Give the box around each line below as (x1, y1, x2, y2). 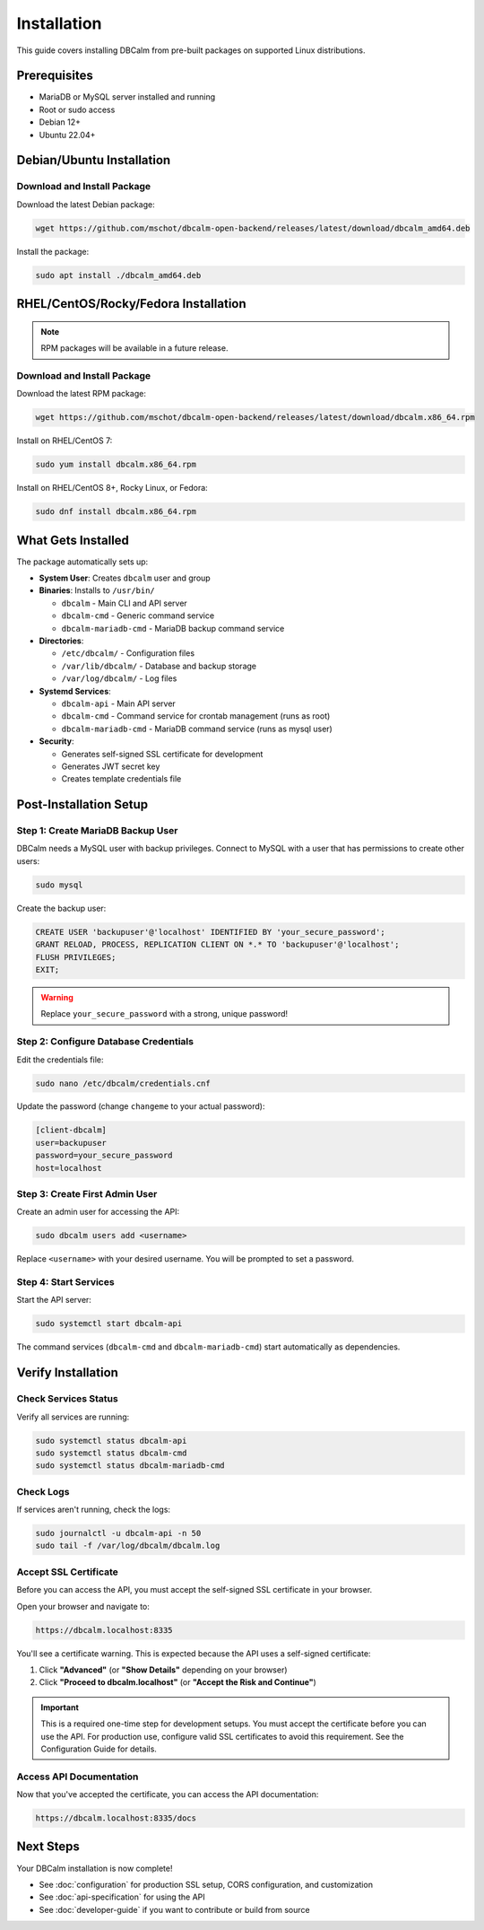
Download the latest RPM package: (16, 389, 147, 399)
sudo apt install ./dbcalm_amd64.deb (35, 270, 202, 280)
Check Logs (16, 1485, 70, 1498)
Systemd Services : (39, 686, 111, 696)
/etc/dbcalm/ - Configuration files (61, 648, 195, 659)
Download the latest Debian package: (16, 198, 156, 210)
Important (40, 1701, 80, 1713)
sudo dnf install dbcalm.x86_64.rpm (35, 507, 197, 517)
